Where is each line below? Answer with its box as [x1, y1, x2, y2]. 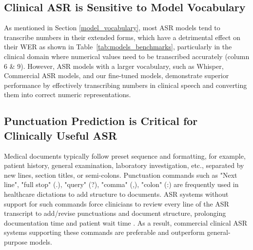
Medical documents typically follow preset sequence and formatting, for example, [4, 150, 246, 161]
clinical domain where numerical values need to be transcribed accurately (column [4, 51, 250, 61]
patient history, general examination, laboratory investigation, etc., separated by [4, 160, 244, 170]
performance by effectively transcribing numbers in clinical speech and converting [4, 80, 247, 90]
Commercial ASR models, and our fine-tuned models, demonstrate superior [4, 70, 229, 81]
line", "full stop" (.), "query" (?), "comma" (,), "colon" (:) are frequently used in [4, 179, 239, 189]
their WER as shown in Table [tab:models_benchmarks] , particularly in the [4, 42, 232, 52]
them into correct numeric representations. [4, 89, 131, 100]
